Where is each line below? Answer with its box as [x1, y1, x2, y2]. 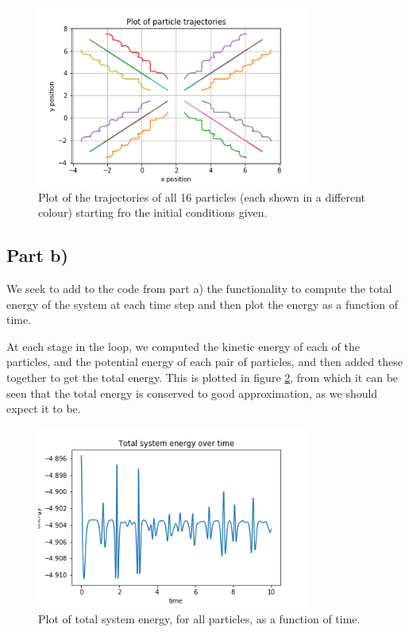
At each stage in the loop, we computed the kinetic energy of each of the [6, 337, 360, 354]
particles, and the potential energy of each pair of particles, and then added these [6, 353, 403, 370]
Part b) [6, 243, 68, 268]
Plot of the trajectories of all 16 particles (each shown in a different [38, 188, 366, 205]
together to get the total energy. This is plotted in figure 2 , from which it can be [6, 369, 399, 386]
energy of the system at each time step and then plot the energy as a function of [6, 295, 399, 312]
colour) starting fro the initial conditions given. [38, 204, 268, 221]
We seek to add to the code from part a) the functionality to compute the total [6, 280, 392, 297]
